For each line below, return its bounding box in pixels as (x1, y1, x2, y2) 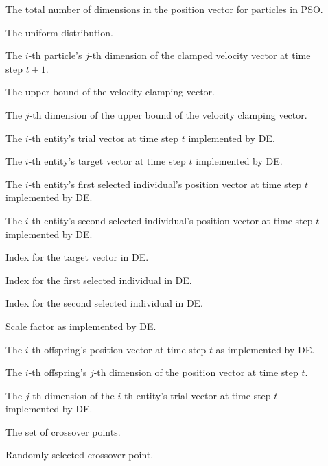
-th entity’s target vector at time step (28, 154, 186, 168)
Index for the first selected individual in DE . (5, 272, 192, 287)
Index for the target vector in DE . (5, 250, 149, 264)
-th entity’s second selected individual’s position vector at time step (28, 213, 313, 227)
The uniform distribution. (5, 25, 113, 39)
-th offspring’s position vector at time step (28, 342, 207, 356)
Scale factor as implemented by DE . (5, 318, 156, 333)
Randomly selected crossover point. (5, 447, 154, 462)
